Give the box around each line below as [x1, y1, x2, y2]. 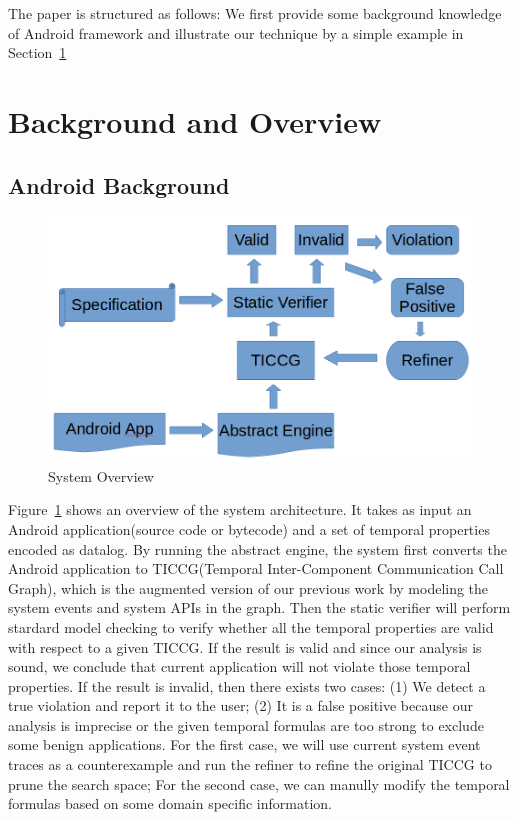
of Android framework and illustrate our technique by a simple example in [8, 22, 464, 43]
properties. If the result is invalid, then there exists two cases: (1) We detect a [8, 675, 486, 696]
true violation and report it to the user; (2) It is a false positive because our [8, 695, 473, 716]
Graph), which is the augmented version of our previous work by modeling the [8, 577, 489, 598]
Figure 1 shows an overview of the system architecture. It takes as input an [8, 499, 472, 520]
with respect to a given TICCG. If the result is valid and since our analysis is [8, 636, 482, 657]
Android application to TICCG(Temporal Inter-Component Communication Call [8, 558, 504, 579]
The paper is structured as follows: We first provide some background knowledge [8, 3, 502, 23]
